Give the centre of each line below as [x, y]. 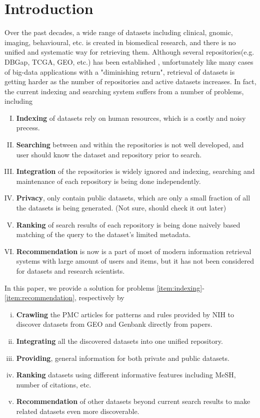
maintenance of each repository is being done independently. [108, 181]
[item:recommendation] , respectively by [64, 297]
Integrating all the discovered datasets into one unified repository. [119, 341]
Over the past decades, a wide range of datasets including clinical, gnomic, [119, 32]
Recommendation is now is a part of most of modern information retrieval [134, 251]
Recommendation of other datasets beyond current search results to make [133, 401]
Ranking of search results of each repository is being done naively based [128, 224]
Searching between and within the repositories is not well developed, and [130, 145]
